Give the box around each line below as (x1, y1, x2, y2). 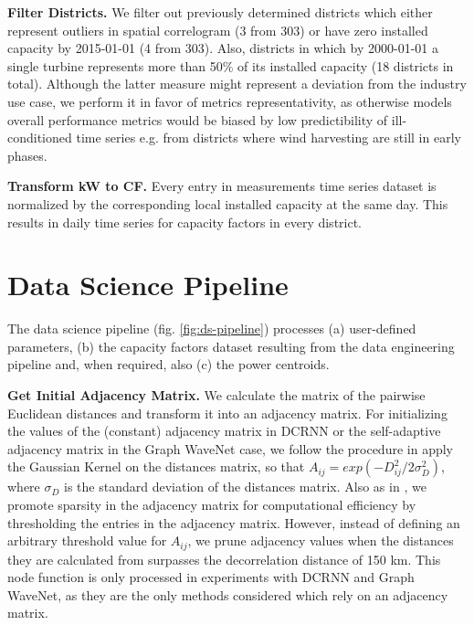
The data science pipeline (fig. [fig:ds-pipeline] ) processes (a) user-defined (7, 319, 416, 338)
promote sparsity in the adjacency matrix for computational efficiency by (7, 495, 416, 514)
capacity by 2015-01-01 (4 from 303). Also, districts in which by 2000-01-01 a (7, 38, 438, 58)
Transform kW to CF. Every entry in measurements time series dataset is (7, 176, 437, 196)
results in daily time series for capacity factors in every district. (7, 212, 363, 231)
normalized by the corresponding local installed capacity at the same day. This (7, 194, 448, 213)
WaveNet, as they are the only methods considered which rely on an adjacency (7, 585, 448, 604)
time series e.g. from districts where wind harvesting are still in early (76, 128, 461, 147)
